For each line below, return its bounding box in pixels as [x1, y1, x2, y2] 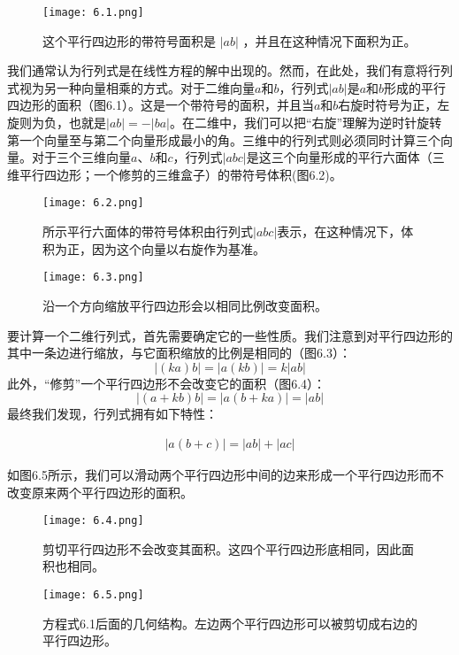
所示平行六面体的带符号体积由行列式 [42, 222, 253, 241]
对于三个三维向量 [31, 148, 131, 166]
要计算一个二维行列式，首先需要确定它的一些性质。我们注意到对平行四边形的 [7, 326, 453, 344]
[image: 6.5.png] [42, 588, 144, 601]
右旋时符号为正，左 [338, 96, 450, 114]
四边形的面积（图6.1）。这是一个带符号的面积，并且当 [7, 96, 314, 114]
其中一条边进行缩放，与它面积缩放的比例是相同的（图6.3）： [7, 343, 351, 362]
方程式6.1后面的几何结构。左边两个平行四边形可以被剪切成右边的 [42, 613, 417, 632]
